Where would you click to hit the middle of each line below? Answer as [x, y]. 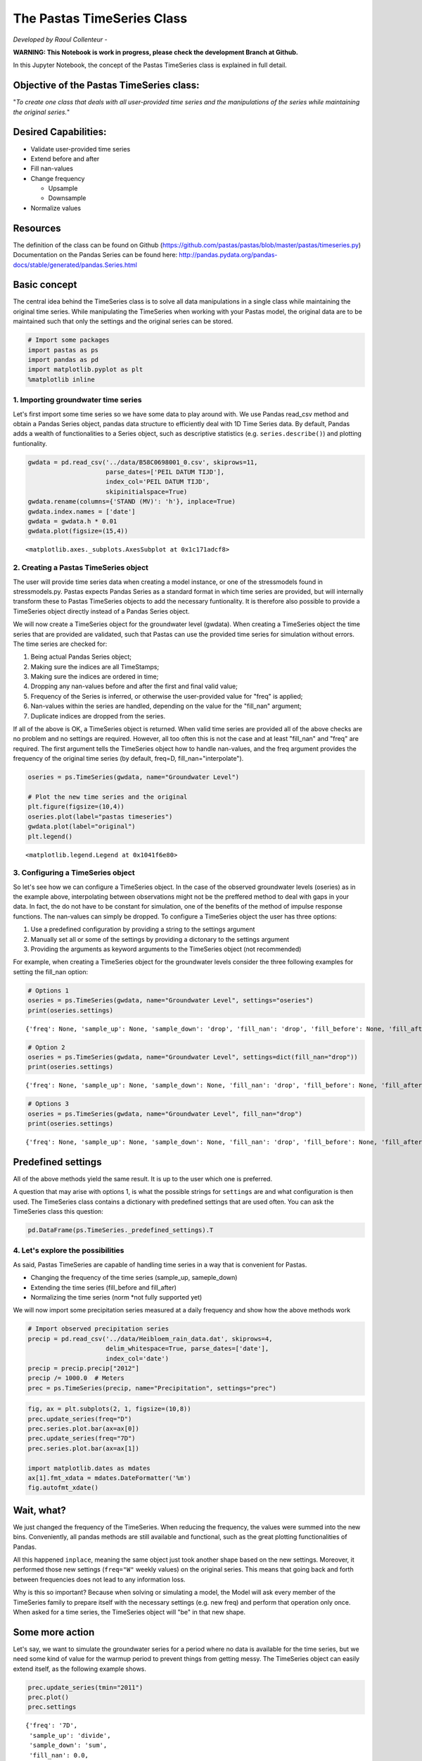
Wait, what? [40, 1510]
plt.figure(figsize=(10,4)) [76, 807]
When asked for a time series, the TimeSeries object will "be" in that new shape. [129, 1612]
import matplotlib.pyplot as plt [85, 369]
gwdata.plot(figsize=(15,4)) [78, 531]
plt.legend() [50, 836]
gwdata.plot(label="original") [82, 827]
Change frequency [58, 178]
